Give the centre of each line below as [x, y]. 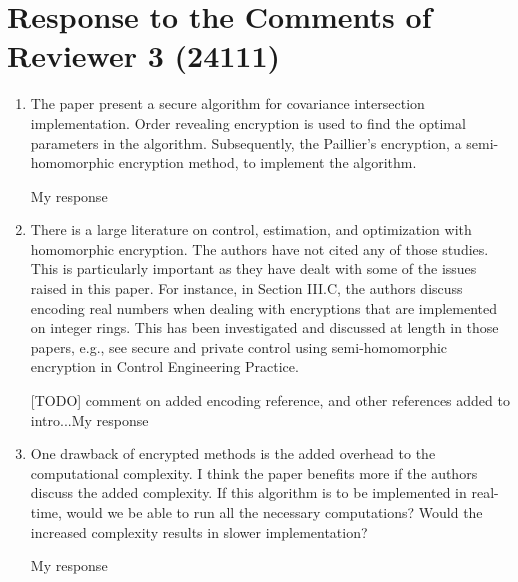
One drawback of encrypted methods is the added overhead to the [233, 453]
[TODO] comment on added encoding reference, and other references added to [270, 400]
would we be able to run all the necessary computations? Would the [274, 512]
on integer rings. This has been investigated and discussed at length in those [264, 327]
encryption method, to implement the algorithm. [267, 162]
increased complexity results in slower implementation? [199, 531]
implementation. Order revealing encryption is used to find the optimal [248, 122]
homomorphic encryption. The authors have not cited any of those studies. [259, 248]
